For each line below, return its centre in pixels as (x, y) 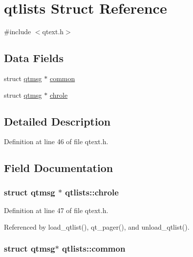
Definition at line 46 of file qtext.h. (56, 141)
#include (18, 32)
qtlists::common (94, 248)
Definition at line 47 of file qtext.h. (56, 210)
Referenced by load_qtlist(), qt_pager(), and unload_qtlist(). (97, 226)
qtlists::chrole (92, 192)
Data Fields (34, 58)
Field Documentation (59, 168)
